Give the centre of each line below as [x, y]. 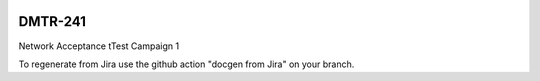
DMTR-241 [52, 21]
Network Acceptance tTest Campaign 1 [99, 46]
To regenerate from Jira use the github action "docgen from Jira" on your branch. [186, 64]
